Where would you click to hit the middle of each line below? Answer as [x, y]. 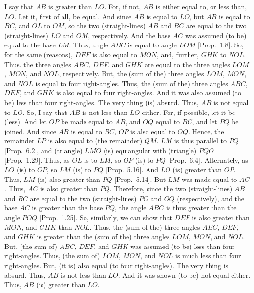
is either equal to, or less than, [201, 6]
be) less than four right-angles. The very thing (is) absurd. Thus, [102, 102]
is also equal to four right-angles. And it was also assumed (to [148, 93]
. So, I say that [45, 112]
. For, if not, [123, 6]
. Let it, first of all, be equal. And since [73, 16]
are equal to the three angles [187, 64]
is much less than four [208, 256]
